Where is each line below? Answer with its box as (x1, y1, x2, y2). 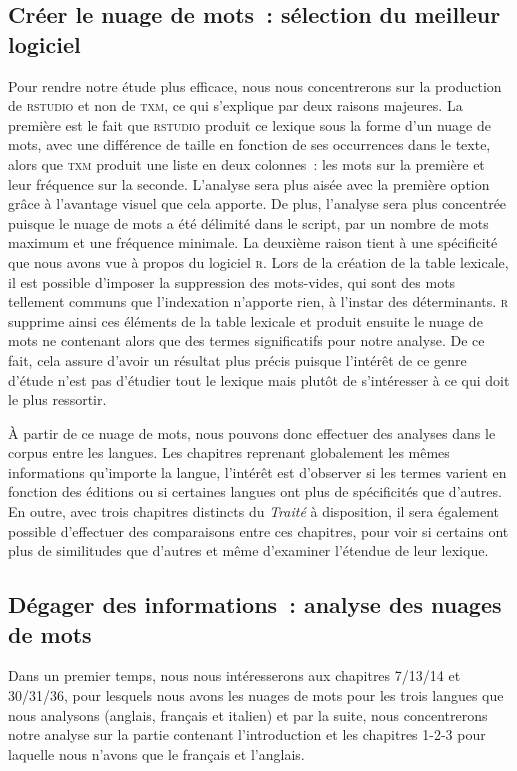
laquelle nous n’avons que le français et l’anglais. (8, 743, 305, 764)
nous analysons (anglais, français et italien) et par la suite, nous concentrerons (8, 704, 488, 725)
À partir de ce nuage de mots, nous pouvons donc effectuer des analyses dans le (8, 422, 496, 443)
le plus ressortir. (8, 389, 107, 410)
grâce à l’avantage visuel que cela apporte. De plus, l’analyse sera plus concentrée (8, 193, 507, 214)
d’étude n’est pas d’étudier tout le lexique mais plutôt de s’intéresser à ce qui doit (8, 369, 510, 390)
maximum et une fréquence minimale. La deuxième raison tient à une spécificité (8, 232, 498, 253)
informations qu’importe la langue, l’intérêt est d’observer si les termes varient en (8, 461, 507, 482)
